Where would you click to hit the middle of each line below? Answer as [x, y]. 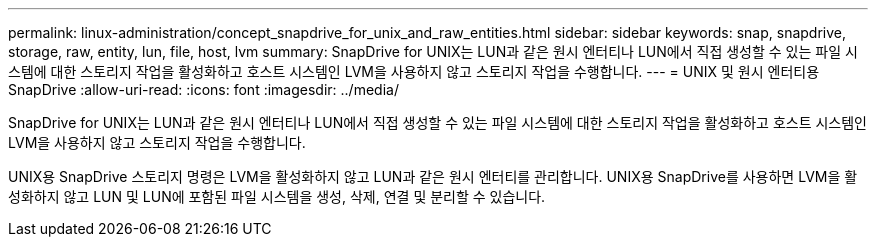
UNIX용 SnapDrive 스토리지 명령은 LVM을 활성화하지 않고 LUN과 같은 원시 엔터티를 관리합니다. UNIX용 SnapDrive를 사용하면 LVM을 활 [433, 176]
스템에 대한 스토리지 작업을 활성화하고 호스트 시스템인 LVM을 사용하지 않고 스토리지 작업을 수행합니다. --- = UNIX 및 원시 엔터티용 [414, 71]
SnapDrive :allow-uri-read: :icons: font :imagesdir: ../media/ [203, 89]
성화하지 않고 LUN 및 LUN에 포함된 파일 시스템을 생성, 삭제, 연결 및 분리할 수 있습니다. [277, 196]
